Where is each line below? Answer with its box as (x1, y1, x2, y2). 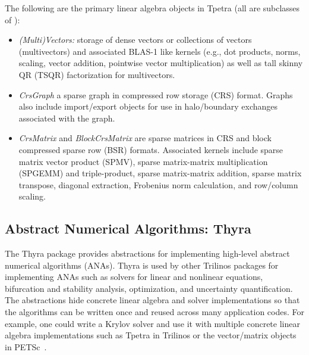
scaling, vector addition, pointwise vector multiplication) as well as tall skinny (18, 57, 303, 69)
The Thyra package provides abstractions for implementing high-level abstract (5, 247, 290, 260)
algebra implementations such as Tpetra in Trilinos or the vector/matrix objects (5, 329, 297, 341)
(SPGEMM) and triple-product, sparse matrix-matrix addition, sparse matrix (18, 167, 302, 179)
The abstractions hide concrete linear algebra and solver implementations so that (5, 294, 300, 306)
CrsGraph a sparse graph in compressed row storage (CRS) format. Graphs (18, 88, 293, 101)
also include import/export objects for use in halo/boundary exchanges (18, 100, 278, 113)
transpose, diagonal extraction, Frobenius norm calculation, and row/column (18, 178, 298, 191)
